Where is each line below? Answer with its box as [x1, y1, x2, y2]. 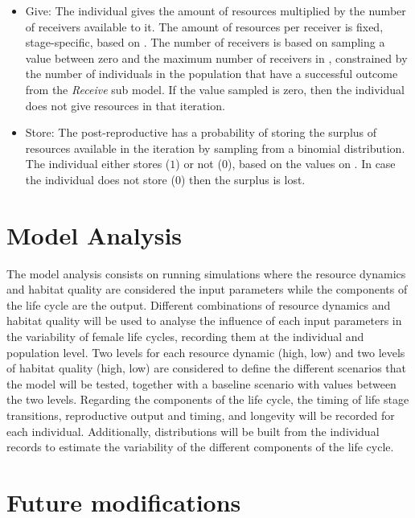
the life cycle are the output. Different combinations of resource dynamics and [6, 296, 391, 313]
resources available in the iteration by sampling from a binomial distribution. [25, 139, 405, 156]
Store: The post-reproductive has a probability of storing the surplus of [25, 124, 377, 141]
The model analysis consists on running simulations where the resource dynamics [6, 265, 406, 282]
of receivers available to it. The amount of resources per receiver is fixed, [25, 18, 384, 35]
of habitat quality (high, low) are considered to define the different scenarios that [6, 360, 407, 376]
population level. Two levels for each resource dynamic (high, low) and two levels [6, 343, 405, 360]
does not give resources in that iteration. [25, 97, 225, 113]
